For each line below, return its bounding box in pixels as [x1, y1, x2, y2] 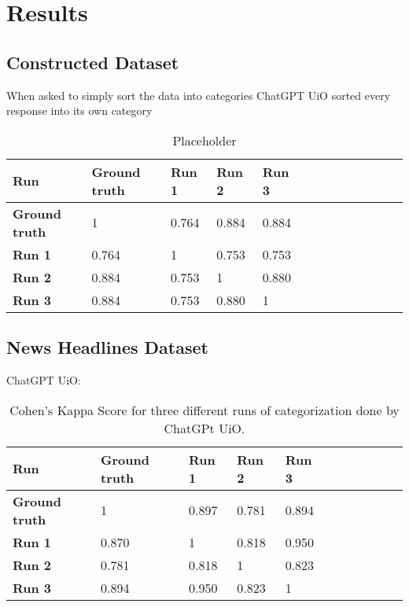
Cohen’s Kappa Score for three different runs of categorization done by [9, 400, 400, 419]
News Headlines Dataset [6, 335, 208, 359]
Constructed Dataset [6, 50, 179, 74]
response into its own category [6, 102, 153, 119]
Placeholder [172, 131, 237, 149]
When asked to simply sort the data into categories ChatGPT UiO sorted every [6, 86, 391, 103]
